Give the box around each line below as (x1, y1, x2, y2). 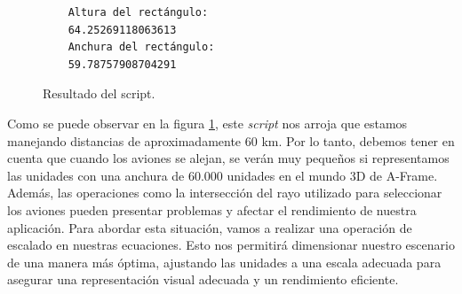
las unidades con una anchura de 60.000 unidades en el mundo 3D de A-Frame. (7, 166, 438, 184)
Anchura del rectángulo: (68, 41, 215, 54)
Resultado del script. (43, 84, 155, 103)
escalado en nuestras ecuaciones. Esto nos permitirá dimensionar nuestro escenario (7, 236, 455, 254)
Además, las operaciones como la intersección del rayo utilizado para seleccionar (7, 183, 442, 202)
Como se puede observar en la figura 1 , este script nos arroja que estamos (7, 113, 408, 132)
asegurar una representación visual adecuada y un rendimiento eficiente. (7, 270, 399, 289)
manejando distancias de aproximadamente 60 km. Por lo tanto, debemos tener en (7, 131, 455, 150)
